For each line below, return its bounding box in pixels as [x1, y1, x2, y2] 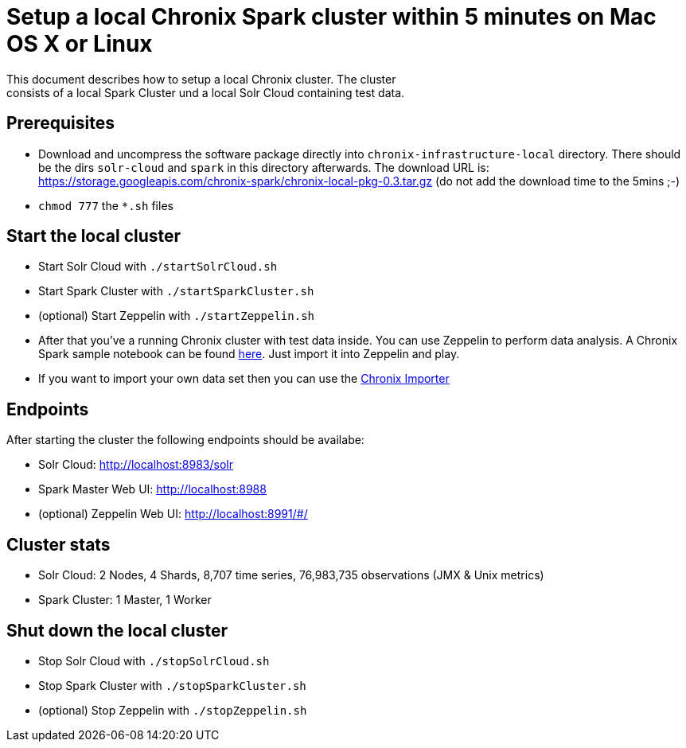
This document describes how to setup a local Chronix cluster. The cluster [6, 72, 396, 86]
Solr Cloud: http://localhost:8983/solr [38, 458, 233, 472]
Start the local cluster [6, 226, 181, 247]
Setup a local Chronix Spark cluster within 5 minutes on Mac [6, 3, 657, 30]
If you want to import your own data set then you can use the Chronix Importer [38, 372, 450, 386]
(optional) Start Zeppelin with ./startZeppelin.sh [38, 309, 314, 323]
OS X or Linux [6, 30, 153, 57]
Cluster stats [6, 534, 111, 555]
